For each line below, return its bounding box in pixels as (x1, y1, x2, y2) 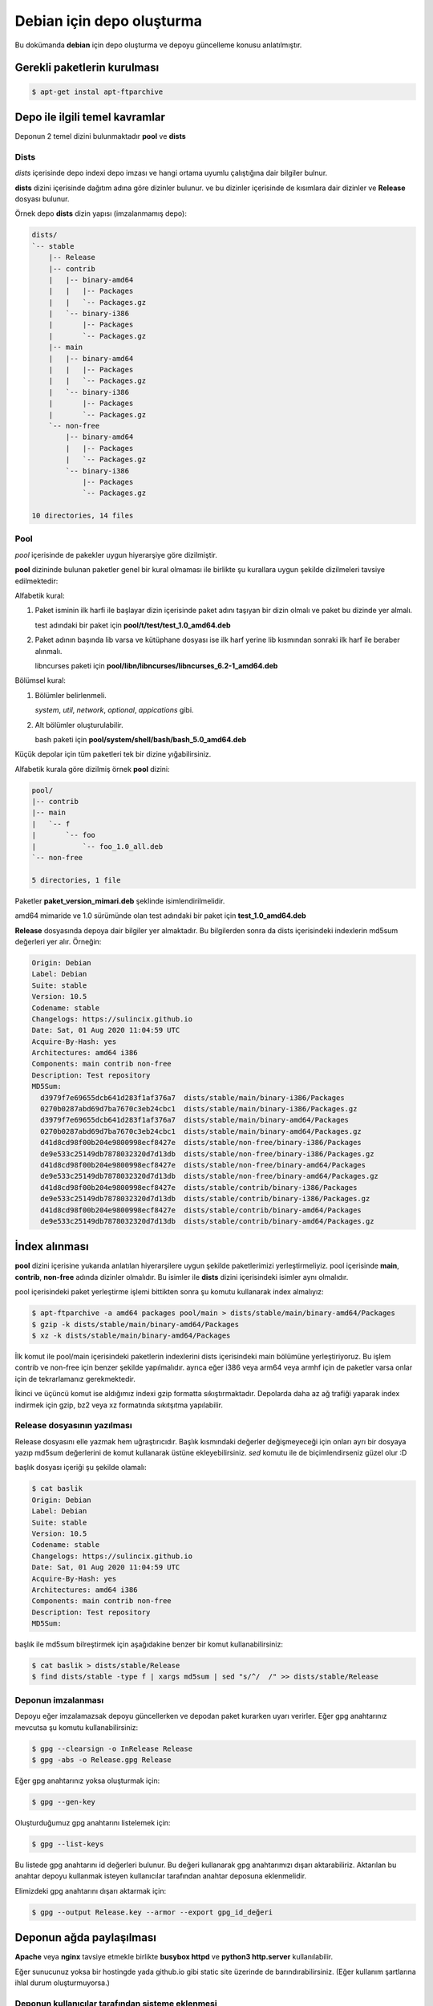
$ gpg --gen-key (31, 1797, 96, 1806)
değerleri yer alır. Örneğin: (14, 936, 102, 946)
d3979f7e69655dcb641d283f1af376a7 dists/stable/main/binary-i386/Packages (40, 1093, 345, 1102)
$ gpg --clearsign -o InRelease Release (31, 1744, 192, 1753)
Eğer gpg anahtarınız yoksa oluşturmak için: (14, 1776, 160, 1785)
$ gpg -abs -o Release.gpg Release (31, 1755, 172, 1764)
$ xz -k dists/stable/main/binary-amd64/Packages (31, 1330, 231, 1340)
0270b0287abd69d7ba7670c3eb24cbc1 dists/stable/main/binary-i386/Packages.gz (40, 1104, 358, 1114)
